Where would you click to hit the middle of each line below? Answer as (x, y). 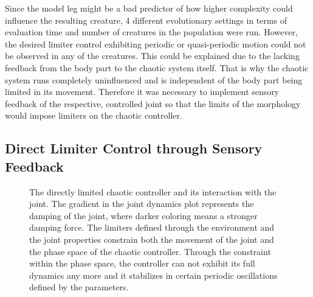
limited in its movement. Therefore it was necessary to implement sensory (142, 92)
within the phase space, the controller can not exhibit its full (142, 263)
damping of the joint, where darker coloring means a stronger (143, 215)
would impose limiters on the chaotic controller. (94, 115)
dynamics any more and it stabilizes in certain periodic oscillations (153, 275)
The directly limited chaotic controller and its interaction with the (153, 191)
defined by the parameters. (79, 287)
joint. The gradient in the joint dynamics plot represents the (142, 204)
